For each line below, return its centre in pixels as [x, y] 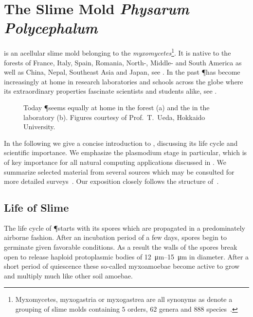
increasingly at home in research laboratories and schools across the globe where [124, 81]
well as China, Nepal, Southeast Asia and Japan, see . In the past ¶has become [122, 72]
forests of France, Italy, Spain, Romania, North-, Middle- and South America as [123, 62]
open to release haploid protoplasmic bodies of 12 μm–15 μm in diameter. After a [126, 256]
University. [39, 127]
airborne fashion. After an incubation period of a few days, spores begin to [115, 237]
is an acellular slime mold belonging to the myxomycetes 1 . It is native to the [117, 52]
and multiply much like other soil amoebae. [68, 275]
